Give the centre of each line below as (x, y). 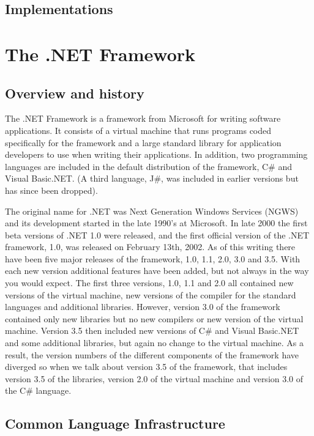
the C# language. (38, 390)
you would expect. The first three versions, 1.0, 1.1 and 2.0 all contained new (149, 283)
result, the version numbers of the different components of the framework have (152, 354)
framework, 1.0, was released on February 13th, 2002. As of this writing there (150, 247)
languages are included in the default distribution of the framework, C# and (148, 166)
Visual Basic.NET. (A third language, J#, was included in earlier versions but (152, 178)
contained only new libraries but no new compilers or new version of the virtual (154, 318)
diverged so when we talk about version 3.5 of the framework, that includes (146, 367)
